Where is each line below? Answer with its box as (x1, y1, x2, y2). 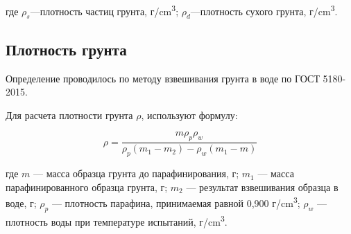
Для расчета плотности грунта (6, 107, 133, 122)
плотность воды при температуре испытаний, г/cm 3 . (6, 212, 228, 228)
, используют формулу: (141, 107, 238, 122)
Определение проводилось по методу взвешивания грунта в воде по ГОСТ (6, 71, 320, 85)
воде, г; (6, 195, 37, 210)
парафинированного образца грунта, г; (6, 179, 168, 194)
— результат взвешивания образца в (186, 179, 339, 194)
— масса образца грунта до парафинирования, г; (33, 166, 239, 181)
